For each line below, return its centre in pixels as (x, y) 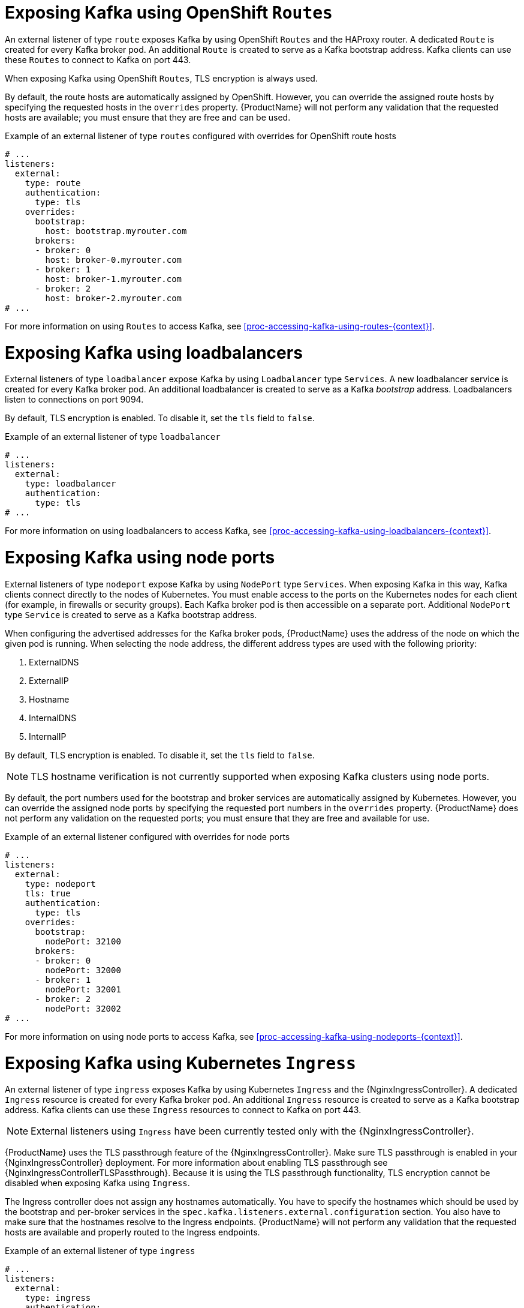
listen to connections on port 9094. (74, 400)
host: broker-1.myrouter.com (114, 279)
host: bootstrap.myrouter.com (116, 231)
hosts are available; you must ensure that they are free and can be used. (148, 117)
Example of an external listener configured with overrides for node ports (147, 836)
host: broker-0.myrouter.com (114, 259)
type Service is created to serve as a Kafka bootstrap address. (131, 614)
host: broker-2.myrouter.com (114, 298)
